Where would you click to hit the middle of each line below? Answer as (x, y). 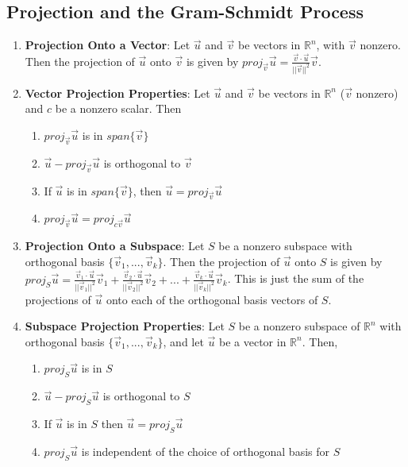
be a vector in (253, 341)
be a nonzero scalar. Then (118, 108)
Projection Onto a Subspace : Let (115, 246)
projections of (58, 299)
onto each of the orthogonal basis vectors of (212, 299)
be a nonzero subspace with (285, 246)
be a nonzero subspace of (299, 326)
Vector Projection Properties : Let (117, 93)
